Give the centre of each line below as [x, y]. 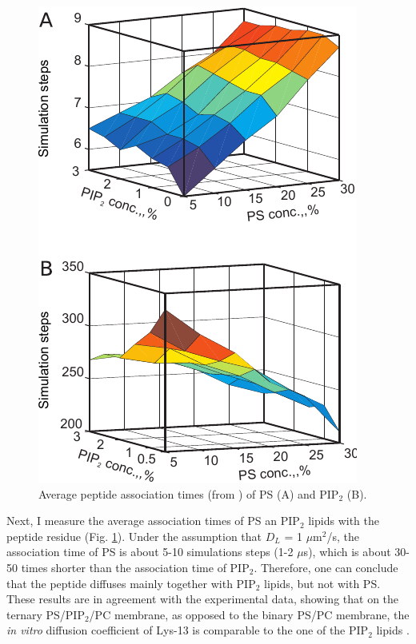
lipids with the [344, 521]
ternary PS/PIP [46, 614]
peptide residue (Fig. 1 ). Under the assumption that [134, 536]
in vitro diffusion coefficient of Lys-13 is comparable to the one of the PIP [188, 630]
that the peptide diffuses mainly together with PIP [131, 583]
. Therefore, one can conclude [326, 567]
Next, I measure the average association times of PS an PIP [153, 521]
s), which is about [347, 552]
